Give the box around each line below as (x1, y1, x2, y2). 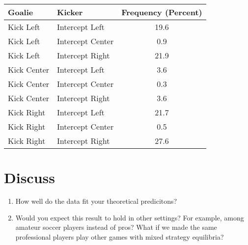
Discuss (4, 167, 55, 188)
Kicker (57, 6, 83, 18)
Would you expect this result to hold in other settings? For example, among (15, 212, 244, 222)
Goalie (8, 6, 33, 18)
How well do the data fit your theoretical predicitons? (15, 196, 177, 206)
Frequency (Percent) (121, 6, 202, 18)
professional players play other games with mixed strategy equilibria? (15, 231, 224, 242)
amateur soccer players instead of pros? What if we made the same (15, 222, 217, 232)
